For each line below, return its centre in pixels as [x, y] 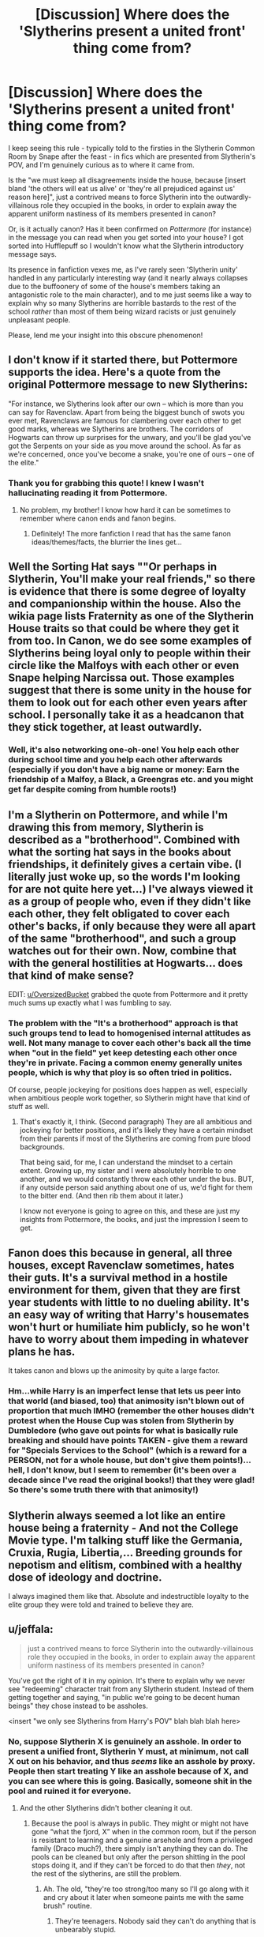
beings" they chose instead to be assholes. [78, 1706]
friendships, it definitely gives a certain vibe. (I [125, 864]
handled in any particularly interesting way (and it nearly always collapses [128, 277]
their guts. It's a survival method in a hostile [118, 1277]
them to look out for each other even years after [128, 703]
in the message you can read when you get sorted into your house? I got [126, 237]
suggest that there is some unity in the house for [130, 690]
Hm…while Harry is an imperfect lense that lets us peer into [125, 1391]
